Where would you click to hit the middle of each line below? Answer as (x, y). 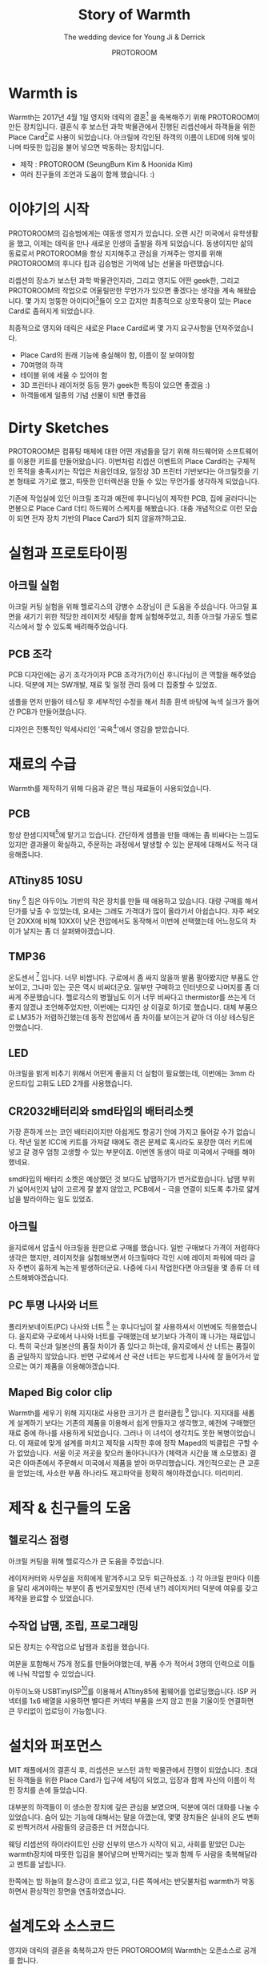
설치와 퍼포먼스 (55, 1747)
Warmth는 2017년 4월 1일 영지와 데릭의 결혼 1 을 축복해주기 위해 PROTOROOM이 (134, 116)
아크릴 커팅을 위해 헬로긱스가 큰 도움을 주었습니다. (86, 1561)
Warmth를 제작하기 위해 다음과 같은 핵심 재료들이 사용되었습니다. (110, 788)
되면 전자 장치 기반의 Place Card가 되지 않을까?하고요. (101, 518)
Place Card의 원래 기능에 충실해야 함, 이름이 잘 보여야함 (107, 355)
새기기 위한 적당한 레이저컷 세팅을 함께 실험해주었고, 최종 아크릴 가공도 (133, 616)
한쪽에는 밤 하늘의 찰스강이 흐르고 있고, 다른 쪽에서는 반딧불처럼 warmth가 (124, 1882)
